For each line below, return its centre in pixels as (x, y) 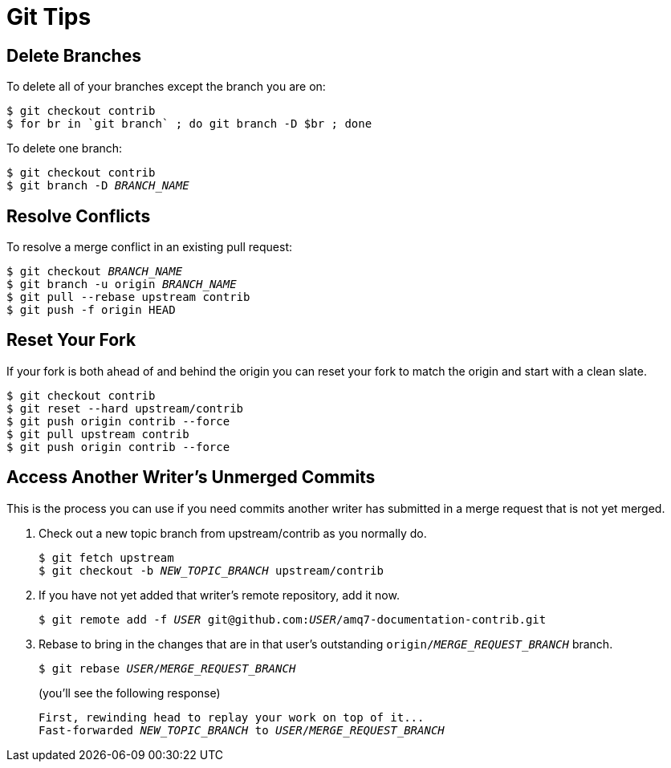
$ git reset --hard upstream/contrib (125, 408)
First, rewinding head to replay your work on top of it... (232, 717)
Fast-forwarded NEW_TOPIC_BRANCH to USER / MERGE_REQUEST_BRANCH (242, 730)
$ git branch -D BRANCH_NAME (98, 186)
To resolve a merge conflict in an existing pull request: (149, 247)
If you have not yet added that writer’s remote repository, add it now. (219, 595)
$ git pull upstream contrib (98, 434)
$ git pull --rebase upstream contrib (128, 297)
